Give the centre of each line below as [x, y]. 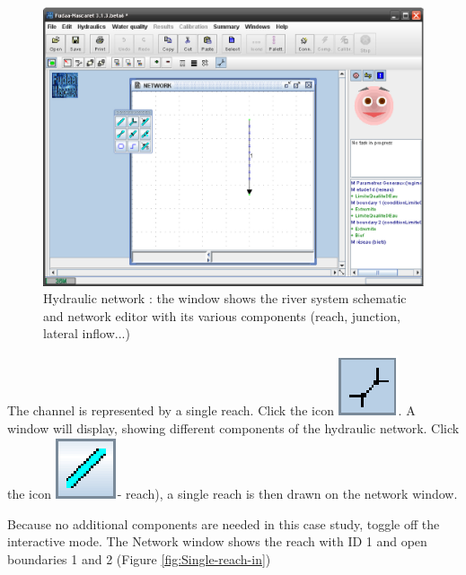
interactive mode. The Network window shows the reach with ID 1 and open [217, 541]
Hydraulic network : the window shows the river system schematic [225, 298]
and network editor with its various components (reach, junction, [222, 315]
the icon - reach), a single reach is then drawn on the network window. [233, 494]
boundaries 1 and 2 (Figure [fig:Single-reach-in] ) [139, 558]
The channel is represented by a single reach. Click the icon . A [211, 409]
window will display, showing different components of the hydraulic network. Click [233, 427]
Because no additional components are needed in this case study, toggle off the [224, 523]
